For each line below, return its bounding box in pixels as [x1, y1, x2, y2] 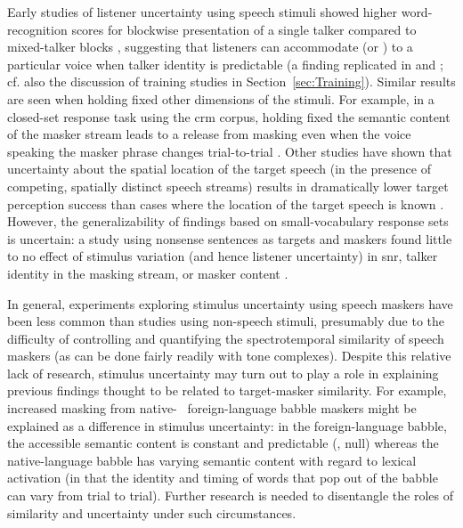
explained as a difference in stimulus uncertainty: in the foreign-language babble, [7, 416, 447, 435]
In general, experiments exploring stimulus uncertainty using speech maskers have [7, 294, 453, 313]
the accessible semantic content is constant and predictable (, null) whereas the [7, 434, 439, 452]
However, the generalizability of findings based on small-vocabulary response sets [7, 212, 449, 231]
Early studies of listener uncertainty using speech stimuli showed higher [7, 3, 398, 20]
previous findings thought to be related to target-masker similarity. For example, [7, 381, 447, 400]
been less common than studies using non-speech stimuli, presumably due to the [7, 312, 445, 330]
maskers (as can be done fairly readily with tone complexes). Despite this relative [7, 346, 451, 365]
